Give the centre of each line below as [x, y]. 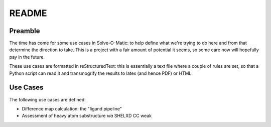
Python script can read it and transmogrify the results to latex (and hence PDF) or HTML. [101, 73]
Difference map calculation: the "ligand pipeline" [72, 108]
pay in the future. [27, 57]
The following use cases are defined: [48, 99]
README [28, 13]
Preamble [25, 31]
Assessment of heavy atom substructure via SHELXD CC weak [87, 116]
